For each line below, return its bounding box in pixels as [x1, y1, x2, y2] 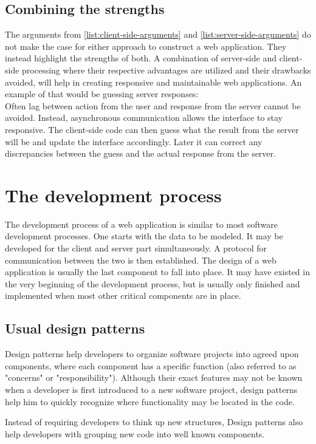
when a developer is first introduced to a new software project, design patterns [5, 383, 298, 395]
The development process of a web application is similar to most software [5, 217, 278, 230]
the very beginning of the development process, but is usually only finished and [5, 277, 300, 290]
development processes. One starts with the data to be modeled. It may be [5, 230, 283, 242]
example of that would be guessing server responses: [5, 87, 199, 100]
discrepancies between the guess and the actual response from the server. [5, 147, 276, 160]
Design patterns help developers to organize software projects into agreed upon [5, 347, 299, 360]
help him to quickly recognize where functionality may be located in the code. [5, 395, 295, 408]
